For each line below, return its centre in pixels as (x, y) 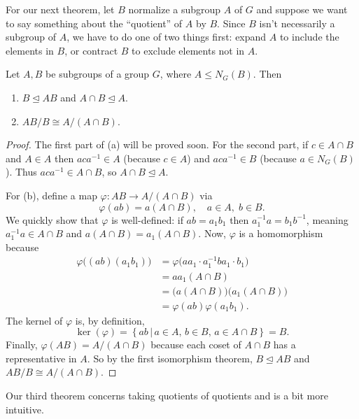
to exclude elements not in (188, 50)
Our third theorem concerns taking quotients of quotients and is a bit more (167, 396)
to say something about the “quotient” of (94, 23)
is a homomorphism (281, 233)
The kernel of (34, 320)
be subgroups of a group (98, 74)
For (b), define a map (51, 195)
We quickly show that (52, 219)
